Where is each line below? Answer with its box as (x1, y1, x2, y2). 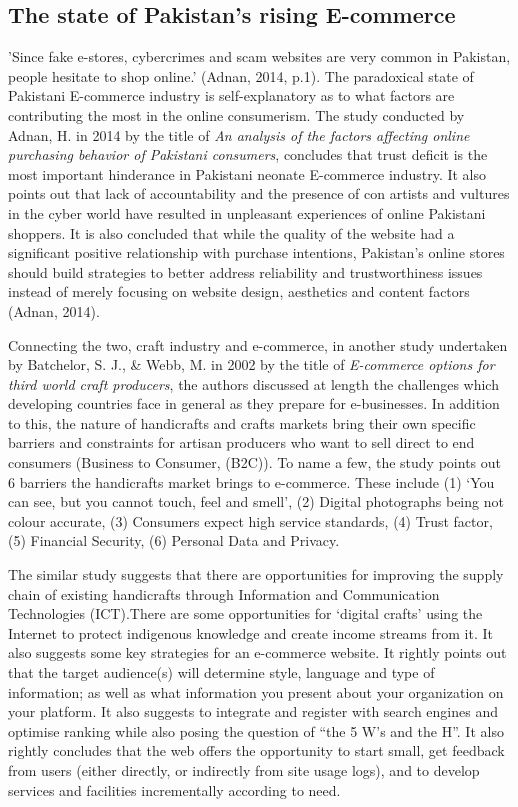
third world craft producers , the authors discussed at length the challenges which (8, 373, 499, 394)
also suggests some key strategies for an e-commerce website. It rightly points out (8, 642, 507, 663)
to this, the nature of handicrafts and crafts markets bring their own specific (8, 412, 476, 433)
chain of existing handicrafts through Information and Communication (8, 583, 440, 604)
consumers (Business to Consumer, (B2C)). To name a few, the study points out (8, 452, 501, 473)
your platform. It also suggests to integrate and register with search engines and (8, 701, 498, 722)
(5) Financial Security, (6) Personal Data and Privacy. (8, 530, 340, 551)
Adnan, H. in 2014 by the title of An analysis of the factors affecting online (8, 124, 470, 145)
